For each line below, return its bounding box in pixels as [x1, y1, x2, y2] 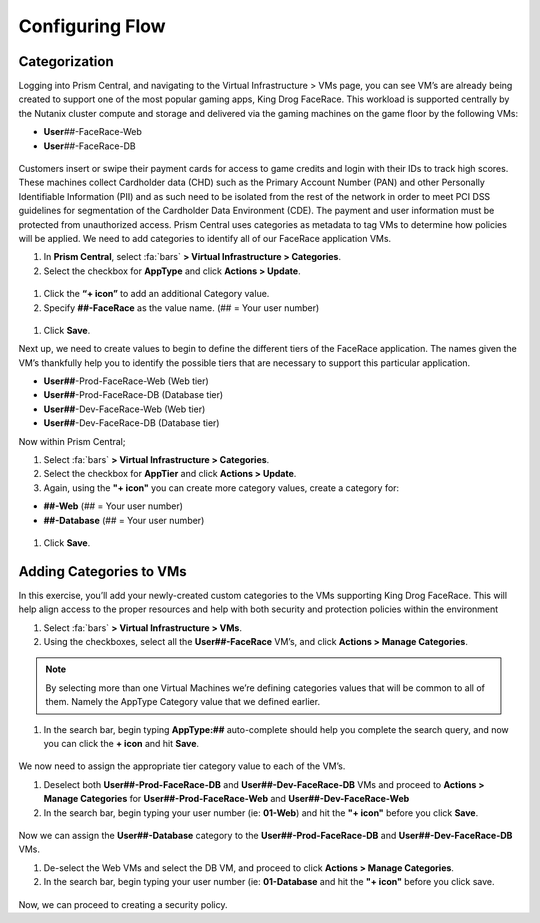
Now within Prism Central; [18, 435, 126, 447]
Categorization [18, 53, 114, 70]
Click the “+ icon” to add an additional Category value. [43, 288, 270, 300]
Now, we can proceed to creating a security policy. [18, 898, 229, 910]
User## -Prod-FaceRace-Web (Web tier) [43, 375, 209, 387]
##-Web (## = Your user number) [43, 500, 184, 512]
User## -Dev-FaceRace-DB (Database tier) [43, 417, 220, 429]
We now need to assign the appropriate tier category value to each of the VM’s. [18, 760, 346, 772]
